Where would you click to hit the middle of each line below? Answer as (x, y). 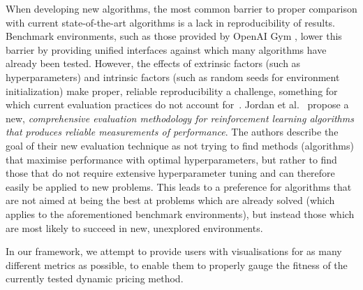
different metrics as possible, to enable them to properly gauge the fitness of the (177, 264)
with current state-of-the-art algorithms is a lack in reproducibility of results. (171, 22)
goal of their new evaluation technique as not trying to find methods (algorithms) (180, 145)
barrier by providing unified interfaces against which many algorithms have (166, 49)
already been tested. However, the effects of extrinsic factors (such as (153, 63)
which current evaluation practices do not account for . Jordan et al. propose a (177, 104)
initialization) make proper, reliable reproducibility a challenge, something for (172, 90)
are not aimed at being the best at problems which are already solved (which (170, 200)
